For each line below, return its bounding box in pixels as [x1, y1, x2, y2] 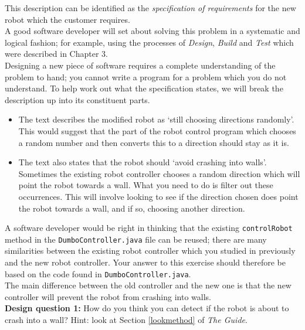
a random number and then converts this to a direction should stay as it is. [18, 136, 289, 148]
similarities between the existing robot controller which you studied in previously [5, 244, 296, 257]
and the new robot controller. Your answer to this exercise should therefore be [5, 256, 286, 268]
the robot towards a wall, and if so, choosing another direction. [18, 202, 245, 214]
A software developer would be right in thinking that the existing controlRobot [5, 222, 293, 234]
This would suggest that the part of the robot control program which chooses [18, 124, 296, 137]
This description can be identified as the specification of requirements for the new [5, 2, 296, 13]
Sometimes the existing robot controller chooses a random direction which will [18, 167, 300, 179]
